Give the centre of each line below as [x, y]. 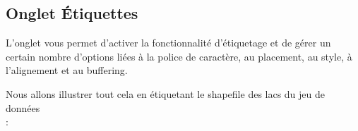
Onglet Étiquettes [72, 13]
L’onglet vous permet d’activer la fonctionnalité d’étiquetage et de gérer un [168, 43]
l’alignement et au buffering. [67, 70]
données [23, 107]
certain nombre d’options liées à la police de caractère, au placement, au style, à [179, 56]
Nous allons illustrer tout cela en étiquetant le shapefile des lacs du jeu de [166, 93]
